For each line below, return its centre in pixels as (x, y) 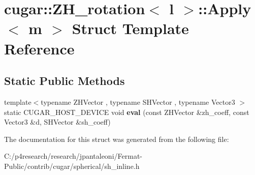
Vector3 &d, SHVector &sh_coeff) (57, 122)
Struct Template (130, 28)
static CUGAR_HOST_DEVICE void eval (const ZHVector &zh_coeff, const (127, 112)
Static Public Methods (65, 81)
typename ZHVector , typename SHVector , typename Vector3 (138, 101)
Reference (39, 48)
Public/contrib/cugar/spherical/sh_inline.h (72, 166)
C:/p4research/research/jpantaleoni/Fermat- (73, 156)
